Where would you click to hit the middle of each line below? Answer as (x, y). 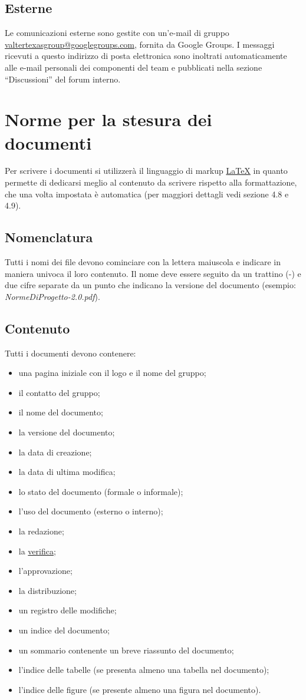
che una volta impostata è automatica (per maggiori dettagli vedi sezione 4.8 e (147, 194)
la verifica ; (37, 551)
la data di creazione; (55, 452)
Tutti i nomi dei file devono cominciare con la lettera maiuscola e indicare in (143, 262)
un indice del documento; (64, 630)
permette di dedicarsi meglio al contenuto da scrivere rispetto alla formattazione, (151, 182)
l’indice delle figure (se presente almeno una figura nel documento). (140, 689)
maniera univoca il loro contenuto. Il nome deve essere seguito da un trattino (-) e (153, 273)
